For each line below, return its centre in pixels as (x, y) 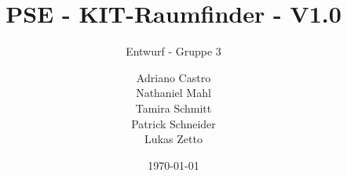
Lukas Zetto (173, 139)
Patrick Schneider (173, 123)
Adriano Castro (173, 77)
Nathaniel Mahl (173, 93)
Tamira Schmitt (173, 108)
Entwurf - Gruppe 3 (173, 51)
